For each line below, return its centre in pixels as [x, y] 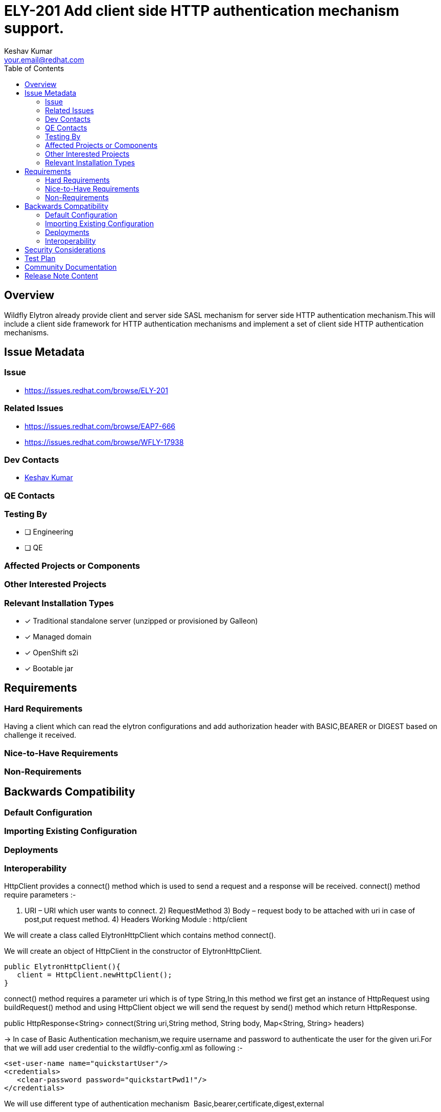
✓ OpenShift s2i [52, 652]
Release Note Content [61, 275]
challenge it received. [40, 735]
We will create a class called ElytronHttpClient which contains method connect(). [140, 935]
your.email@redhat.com [44, 59]
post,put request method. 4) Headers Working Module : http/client [136, 919]
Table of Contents [34, 68]
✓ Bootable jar [49, 668]
